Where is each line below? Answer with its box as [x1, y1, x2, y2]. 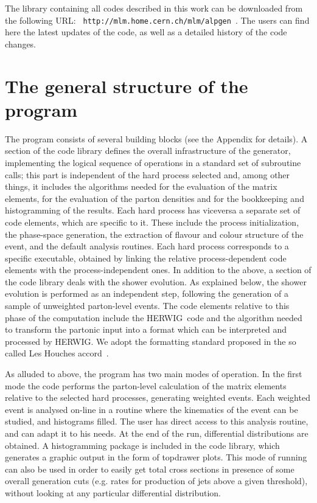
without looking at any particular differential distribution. [5, 486, 221, 499]
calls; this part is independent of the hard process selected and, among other [5, 168, 290, 181]
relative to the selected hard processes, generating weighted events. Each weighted [5, 391, 310, 404]
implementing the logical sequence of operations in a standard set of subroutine [5, 156, 301, 168]
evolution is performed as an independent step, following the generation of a [5, 287, 288, 300]
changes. [5, 37, 37, 50]
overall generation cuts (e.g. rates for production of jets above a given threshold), [5, 474, 308, 487]
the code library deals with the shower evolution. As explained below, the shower [5, 275, 307, 288]
